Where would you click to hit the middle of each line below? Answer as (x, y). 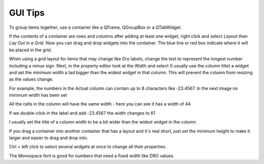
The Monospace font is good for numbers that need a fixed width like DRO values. (92, 156)
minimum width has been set (38, 95)
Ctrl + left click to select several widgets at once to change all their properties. (88, 147)
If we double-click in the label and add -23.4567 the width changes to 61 (82, 113)
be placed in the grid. (31, 50)
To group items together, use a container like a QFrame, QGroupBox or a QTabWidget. (95, 27)
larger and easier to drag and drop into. (48, 138)
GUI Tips (27, 13)
